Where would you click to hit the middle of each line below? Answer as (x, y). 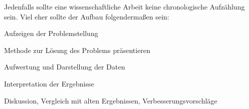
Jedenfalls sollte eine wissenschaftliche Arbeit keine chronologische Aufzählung (125, 6)
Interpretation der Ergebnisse (49, 83)
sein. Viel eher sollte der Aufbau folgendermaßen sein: (87, 16)
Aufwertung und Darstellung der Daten (65, 67)
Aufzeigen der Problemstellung (51, 33)
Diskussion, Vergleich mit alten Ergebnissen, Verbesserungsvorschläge (111, 100)
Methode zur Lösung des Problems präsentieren (77, 50)
